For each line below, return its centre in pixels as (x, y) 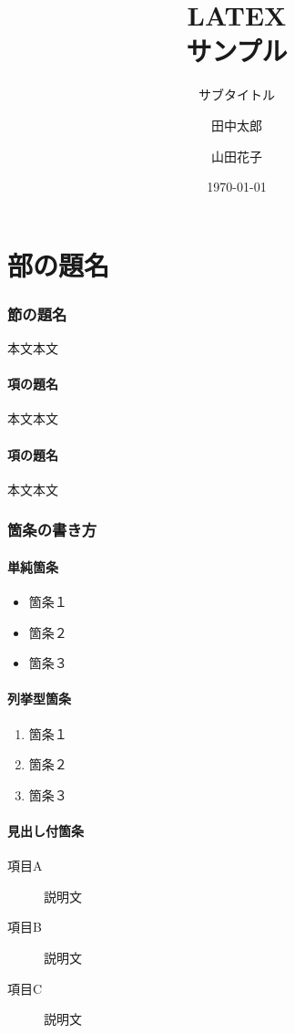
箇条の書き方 (52, 530)
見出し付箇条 (46, 831)
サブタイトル (237, 94)
